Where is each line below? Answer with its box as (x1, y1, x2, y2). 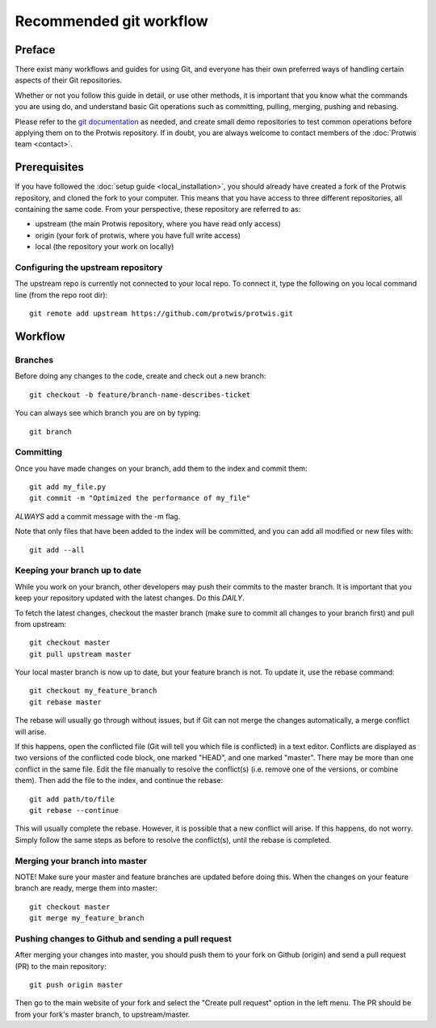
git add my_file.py (29, 482, 107, 492)
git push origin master (29, 980, 124, 990)
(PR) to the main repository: (15, 961, 107, 971)
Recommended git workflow (15, 12, 209, 30)
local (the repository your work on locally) (35, 242, 174, 252)
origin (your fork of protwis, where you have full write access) (35, 231, 241, 240)
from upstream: (15, 619, 67, 628)
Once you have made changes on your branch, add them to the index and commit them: (15, 463, 308, 473)
